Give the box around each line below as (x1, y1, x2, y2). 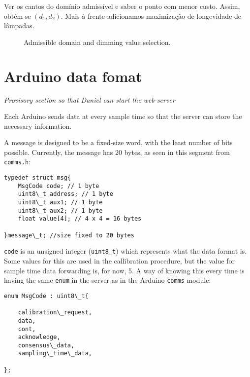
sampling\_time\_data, (18, 350, 92, 357)
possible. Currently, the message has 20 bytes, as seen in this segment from (4, 147, 230, 157)
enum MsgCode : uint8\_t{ (4, 292, 89, 300)
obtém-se (4, 10, 31, 21)
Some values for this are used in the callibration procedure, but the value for (4, 256, 235, 266)
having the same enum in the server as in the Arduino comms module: (4, 275, 211, 285)
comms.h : (4, 156, 31, 167)
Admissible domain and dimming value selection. (24, 37, 171, 47)
